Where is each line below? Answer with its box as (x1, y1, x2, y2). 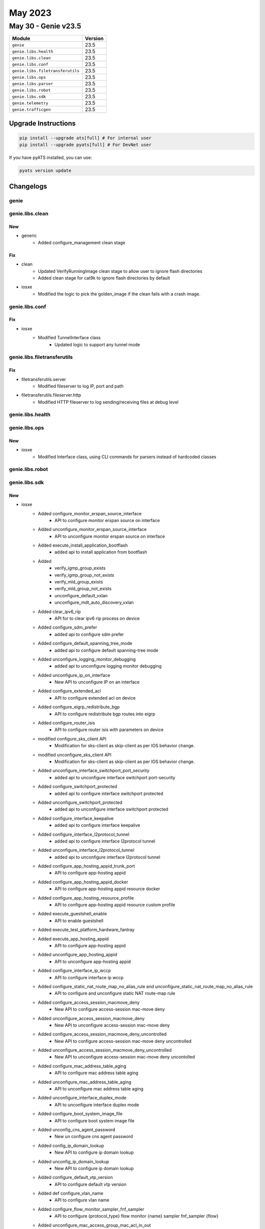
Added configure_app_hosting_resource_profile (38, 895, 134, 901)
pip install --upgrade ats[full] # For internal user (19, 135, 152, 141)
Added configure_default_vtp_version (38, 1174, 113, 1180)
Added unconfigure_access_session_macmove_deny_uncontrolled (38, 1047, 172, 1053)
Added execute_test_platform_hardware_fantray (38, 927, 135, 933)
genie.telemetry (12, 100, 49, 106)
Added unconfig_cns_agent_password (38, 1126, 115, 1133)
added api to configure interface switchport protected (54, 790, 163, 796)
